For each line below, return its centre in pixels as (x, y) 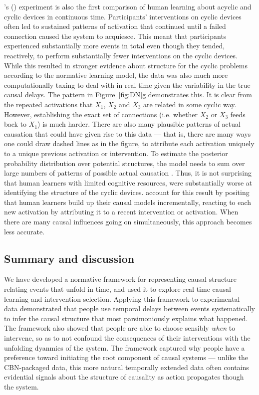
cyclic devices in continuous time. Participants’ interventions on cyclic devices (123, 16)
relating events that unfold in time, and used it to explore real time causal (118, 289)
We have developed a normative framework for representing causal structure (121, 279)
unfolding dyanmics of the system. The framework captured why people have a (125, 347)
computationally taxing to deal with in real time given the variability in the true (127, 85)
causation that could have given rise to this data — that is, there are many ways (128, 133)
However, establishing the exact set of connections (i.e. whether (101, 114)
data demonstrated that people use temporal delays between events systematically (129, 308)
